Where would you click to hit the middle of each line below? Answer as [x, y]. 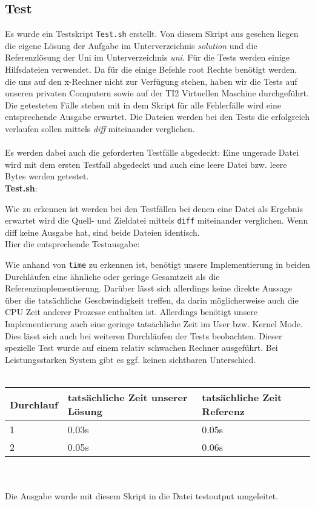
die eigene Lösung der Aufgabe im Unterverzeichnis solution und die [131, 45]
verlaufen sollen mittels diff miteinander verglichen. [100, 129]
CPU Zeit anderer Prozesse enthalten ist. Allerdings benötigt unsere [131, 312]
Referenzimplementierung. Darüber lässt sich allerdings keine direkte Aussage [148, 288]
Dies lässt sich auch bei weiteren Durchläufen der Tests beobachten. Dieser [144, 335]
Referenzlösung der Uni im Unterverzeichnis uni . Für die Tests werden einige [147, 57]
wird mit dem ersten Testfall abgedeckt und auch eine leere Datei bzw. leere [146, 164]
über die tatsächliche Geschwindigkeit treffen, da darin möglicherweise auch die [152, 300]
